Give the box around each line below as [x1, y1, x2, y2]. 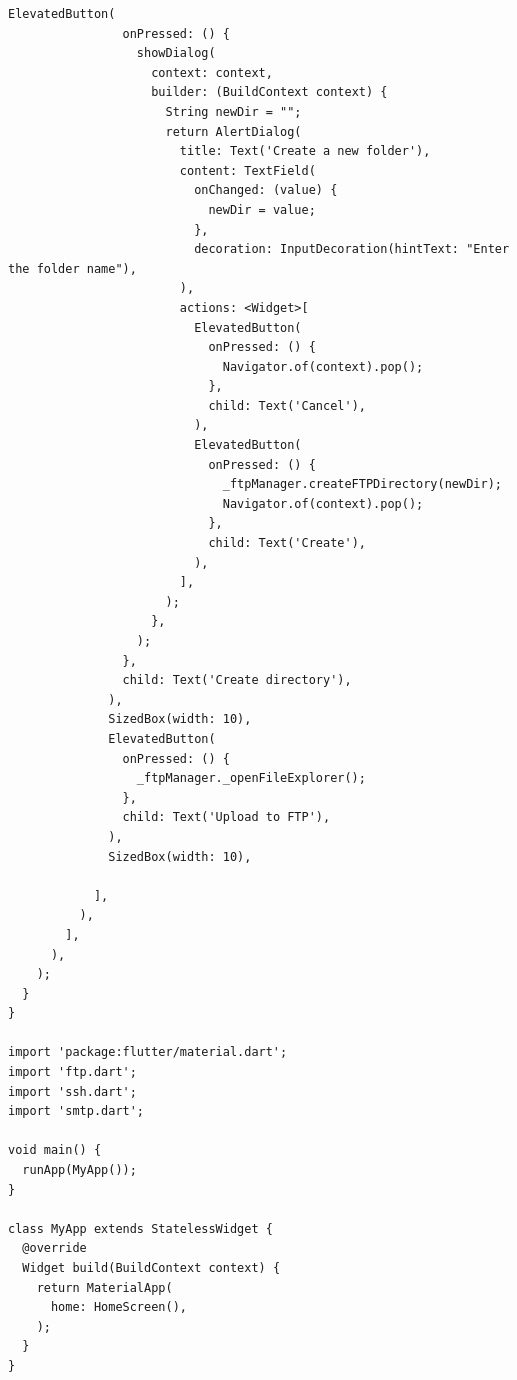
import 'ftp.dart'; [8, 1065, 137, 1080]
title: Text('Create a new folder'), [179, 144, 431, 159]
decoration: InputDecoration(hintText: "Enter [194, 242, 510, 257]
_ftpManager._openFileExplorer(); [136, 771, 366, 786]
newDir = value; [208, 202, 316, 217]
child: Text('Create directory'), [122, 673, 352, 688]
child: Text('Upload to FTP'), [122, 810, 331, 825]
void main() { [8, 1143, 102, 1158]
